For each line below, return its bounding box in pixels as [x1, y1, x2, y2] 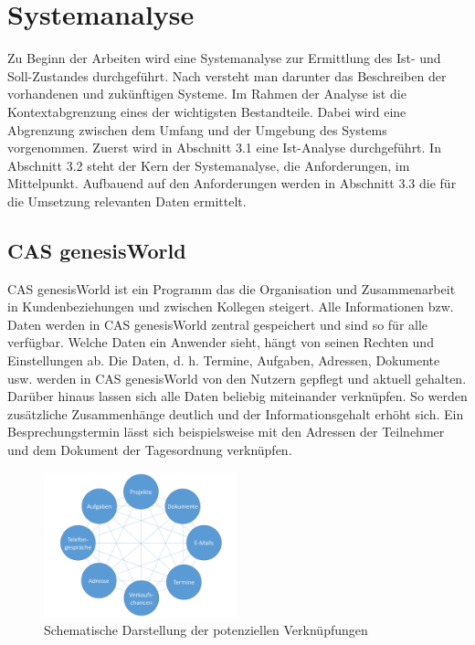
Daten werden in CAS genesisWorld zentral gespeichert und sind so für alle [7, 314, 428, 333]
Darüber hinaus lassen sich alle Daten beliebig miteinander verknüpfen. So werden [7, 386, 468, 406]
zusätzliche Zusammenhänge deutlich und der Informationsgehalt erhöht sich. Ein [7, 404, 464, 423]
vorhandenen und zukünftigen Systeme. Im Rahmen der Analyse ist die [7, 84, 406, 103]
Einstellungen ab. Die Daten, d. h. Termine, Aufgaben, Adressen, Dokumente [7, 351, 440, 370]
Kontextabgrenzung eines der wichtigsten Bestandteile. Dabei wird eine [7, 101, 406, 121]
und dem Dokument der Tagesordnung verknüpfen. [7, 440, 292, 460]
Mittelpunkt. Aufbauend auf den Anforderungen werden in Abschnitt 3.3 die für [7, 174, 457, 193]
